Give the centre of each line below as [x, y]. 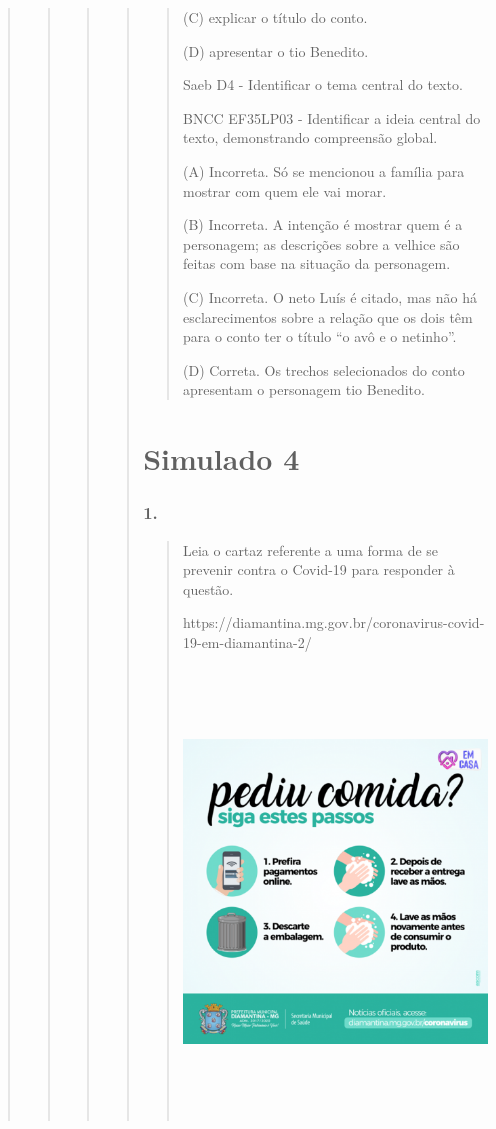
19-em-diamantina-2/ [247, 641]
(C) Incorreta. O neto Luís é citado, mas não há [329, 296]
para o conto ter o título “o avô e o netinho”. [319, 336]
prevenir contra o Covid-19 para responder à [318, 569]
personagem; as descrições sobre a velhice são [321, 243]
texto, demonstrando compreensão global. [310, 137]
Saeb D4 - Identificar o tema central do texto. [322, 84]
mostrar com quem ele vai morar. [284, 190]
